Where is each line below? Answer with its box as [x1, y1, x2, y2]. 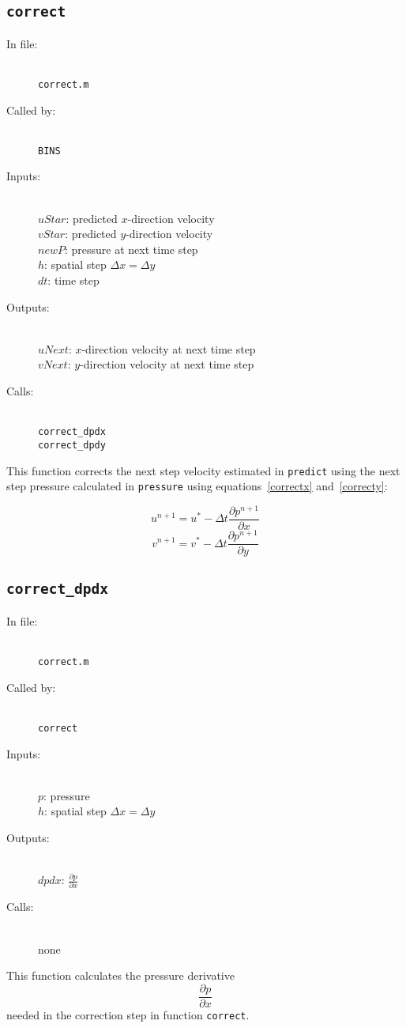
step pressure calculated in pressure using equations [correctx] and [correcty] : [6, 478, 388, 494]
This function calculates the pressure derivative [6, 967, 235, 984]
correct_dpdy [38, 439, 106, 451]
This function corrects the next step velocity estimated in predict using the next [6, 462, 400, 478]
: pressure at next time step [64, 240, 198, 257]
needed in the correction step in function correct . [6, 1006, 250, 1022]
